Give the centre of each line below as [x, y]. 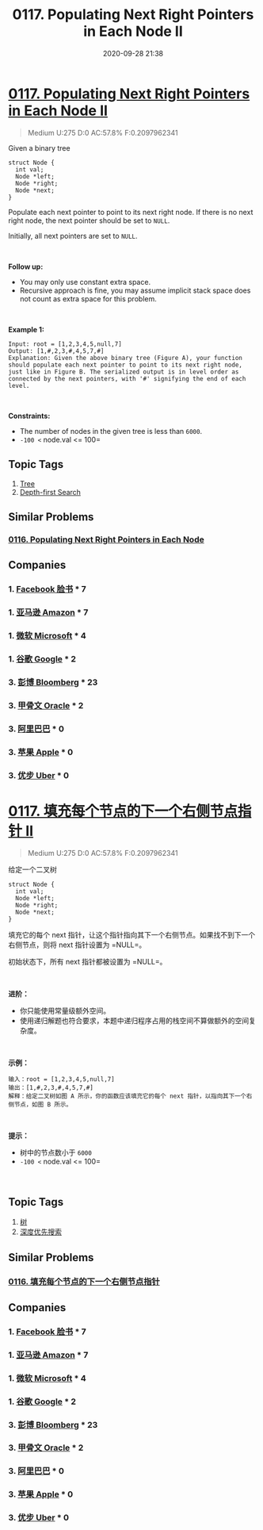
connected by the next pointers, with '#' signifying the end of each [127, 378]
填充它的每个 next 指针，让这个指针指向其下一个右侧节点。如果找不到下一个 [132, 935]
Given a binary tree [39, 148]
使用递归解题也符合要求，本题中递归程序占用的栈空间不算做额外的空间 [134, 1021]
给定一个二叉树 [32, 869]
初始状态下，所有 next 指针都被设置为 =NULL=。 [88, 962]
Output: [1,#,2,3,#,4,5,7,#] [56, 351]
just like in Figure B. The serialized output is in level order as [124, 372]
